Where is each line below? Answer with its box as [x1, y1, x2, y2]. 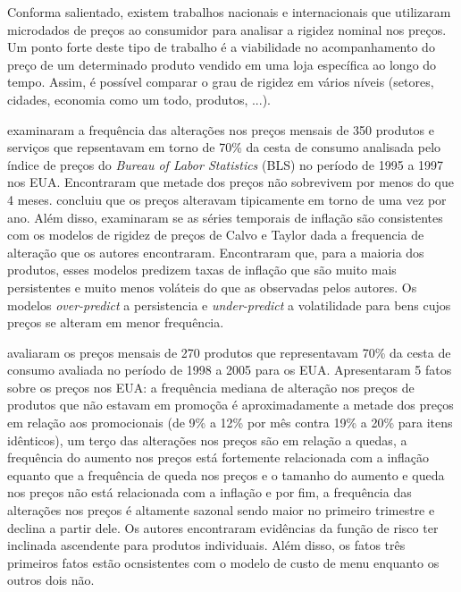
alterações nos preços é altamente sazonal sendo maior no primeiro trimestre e [7, 501, 435, 520]
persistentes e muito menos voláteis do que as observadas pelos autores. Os [7, 277, 417, 296]
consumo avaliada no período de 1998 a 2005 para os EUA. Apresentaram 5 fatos [7, 360, 452, 379]
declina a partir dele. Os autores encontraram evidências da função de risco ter [7, 518, 439, 537]
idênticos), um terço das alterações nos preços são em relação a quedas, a [7, 430, 407, 449]
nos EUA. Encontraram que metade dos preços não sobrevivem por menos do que [7, 173, 454, 191]
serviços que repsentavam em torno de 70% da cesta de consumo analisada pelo [7, 138, 441, 156]
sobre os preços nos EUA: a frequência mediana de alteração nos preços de [7, 377, 415, 396]
